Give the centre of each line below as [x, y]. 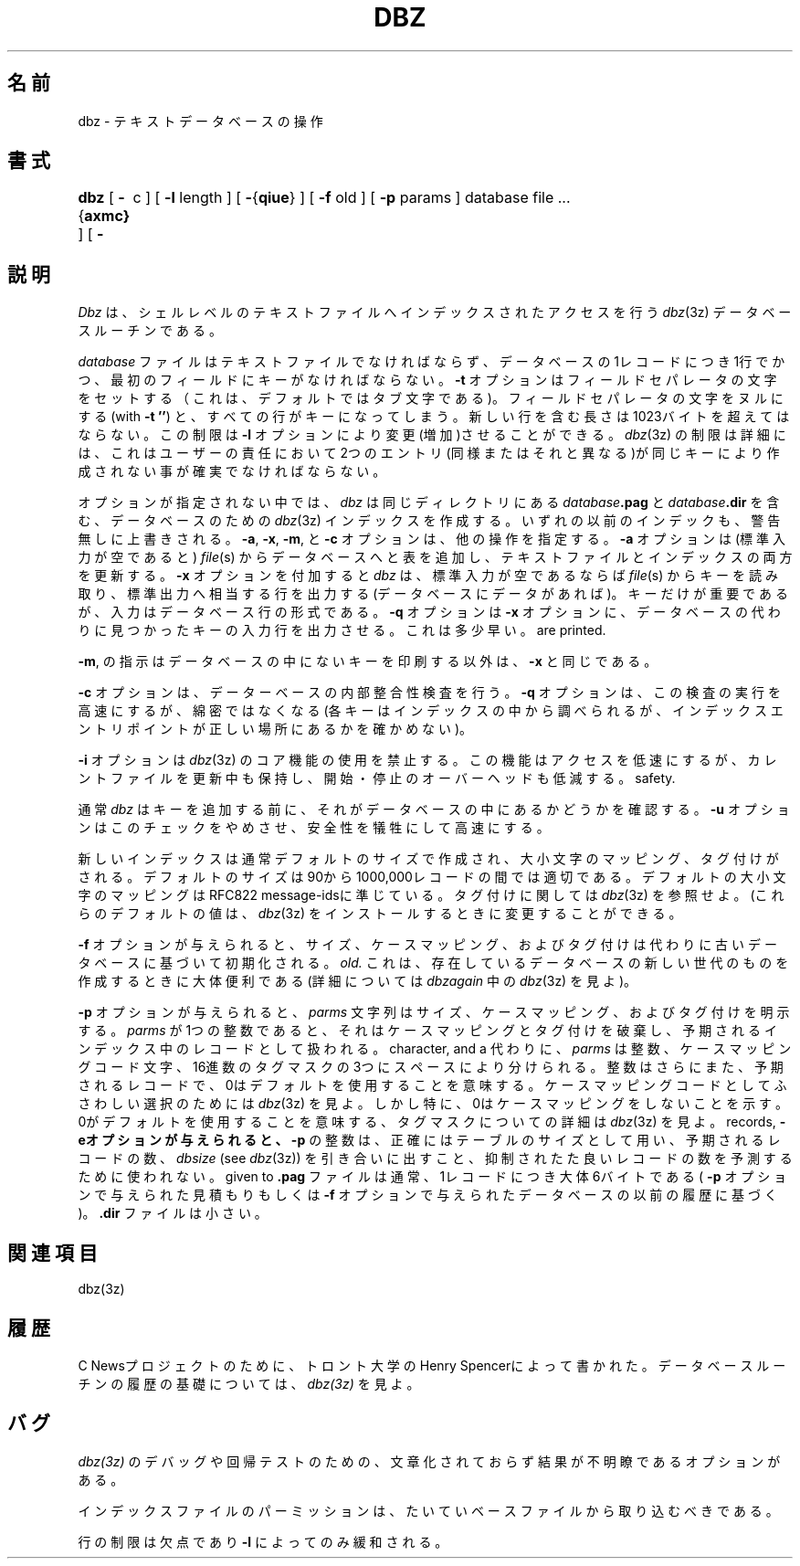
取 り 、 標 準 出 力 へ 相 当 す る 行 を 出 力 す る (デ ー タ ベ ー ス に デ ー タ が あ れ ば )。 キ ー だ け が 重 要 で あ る [433, 594]
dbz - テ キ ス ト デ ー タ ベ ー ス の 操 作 [200, 121]
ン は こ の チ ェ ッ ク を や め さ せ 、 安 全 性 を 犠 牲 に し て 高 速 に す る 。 [314, 828]
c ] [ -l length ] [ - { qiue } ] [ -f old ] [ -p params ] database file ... [352, 198]
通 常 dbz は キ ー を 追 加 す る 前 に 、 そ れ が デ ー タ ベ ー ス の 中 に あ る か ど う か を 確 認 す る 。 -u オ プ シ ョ [434, 809]
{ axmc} [104, 216]
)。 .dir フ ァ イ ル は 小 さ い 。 [173, 1213]
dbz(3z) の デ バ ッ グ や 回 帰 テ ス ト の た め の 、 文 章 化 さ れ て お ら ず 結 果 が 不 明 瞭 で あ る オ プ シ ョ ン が [429, 1461]
